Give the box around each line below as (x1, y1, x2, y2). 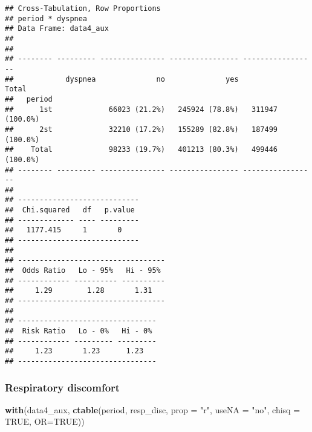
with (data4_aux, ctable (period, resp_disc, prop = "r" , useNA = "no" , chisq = (5, 403, 301, 416)
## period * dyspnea (5, 14, 88, 23)
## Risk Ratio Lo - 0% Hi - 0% (5, 327, 152, 335)
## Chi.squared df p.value (5, 206, 135, 215)
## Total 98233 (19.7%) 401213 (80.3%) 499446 (5, 145, 278, 154)
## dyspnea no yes (5, 74, 239, 83)
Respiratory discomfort (5, 379, 120, 394)
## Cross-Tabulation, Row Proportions (5, 4, 161, 13)
